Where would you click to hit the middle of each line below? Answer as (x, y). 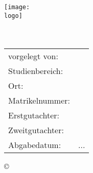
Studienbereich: (36, 70)
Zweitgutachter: (36, 130)
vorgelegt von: (33, 56)
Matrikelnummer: (39, 100)
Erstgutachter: (34, 115)
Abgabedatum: (35, 144)
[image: (17, 7)
